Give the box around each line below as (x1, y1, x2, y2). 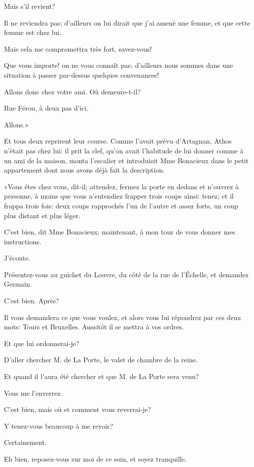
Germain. (4, 279, 32, 289)
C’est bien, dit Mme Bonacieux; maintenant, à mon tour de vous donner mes (4, 227, 235, 237)
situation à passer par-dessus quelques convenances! (4, 69, 159, 80)
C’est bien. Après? (4, 295, 59, 306)
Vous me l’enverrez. (4, 387, 62, 398)
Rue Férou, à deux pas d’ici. (4, 103, 89, 113)
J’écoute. (4, 253, 30, 263)
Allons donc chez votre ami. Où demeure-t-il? (4, 86, 141, 96)
